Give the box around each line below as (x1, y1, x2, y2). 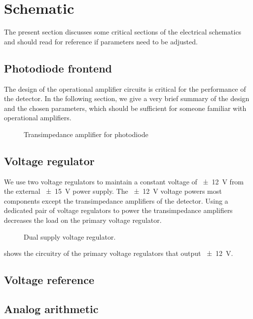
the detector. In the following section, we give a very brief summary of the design (4, 93, 250, 104)
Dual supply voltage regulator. (24, 231, 116, 242)
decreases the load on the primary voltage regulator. (4, 215, 162, 225)
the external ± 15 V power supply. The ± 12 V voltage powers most (4, 186, 222, 196)
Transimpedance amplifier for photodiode (24, 129, 148, 139)
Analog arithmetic (4, 301, 99, 317)
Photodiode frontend (4, 60, 112, 75)
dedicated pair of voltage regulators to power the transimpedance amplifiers (4, 205, 233, 215)
